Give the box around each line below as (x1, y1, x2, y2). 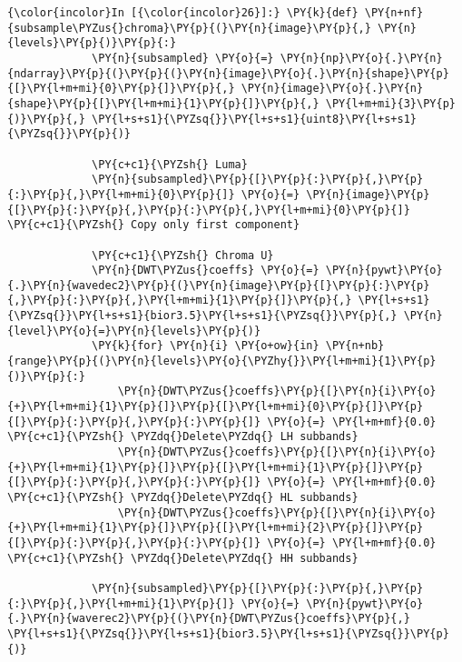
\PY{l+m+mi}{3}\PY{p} (325, 96, 456, 110)
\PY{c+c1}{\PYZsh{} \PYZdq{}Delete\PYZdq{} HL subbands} (7, 491, 359, 504)
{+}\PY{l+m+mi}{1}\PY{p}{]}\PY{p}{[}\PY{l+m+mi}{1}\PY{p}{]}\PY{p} (7, 460, 424, 474)
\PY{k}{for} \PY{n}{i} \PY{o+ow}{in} (92, 339, 319, 353)
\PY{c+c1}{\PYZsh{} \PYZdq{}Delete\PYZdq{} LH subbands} (7, 430, 359, 444)
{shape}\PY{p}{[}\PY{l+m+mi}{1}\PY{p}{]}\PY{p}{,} (7, 96, 319, 110)
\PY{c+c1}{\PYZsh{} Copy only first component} (7, 218, 300, 232)
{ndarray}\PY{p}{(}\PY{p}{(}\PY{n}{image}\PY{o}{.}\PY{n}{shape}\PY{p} (7, 66, 449, 80)
